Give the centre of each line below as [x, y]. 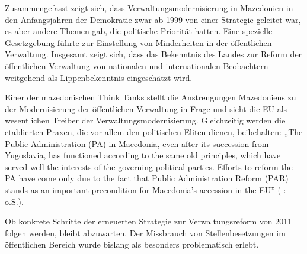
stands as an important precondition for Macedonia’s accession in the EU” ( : [145, 189]
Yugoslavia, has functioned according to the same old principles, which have [143, 155]
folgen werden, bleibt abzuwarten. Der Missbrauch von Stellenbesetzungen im [145, 232]
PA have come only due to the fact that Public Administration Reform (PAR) [147, 178]
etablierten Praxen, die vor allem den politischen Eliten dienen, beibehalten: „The [154, 131]
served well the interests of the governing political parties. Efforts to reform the [149, 166]
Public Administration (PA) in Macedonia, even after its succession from [137, 143]
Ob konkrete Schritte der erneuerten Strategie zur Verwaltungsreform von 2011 [148, 221]
